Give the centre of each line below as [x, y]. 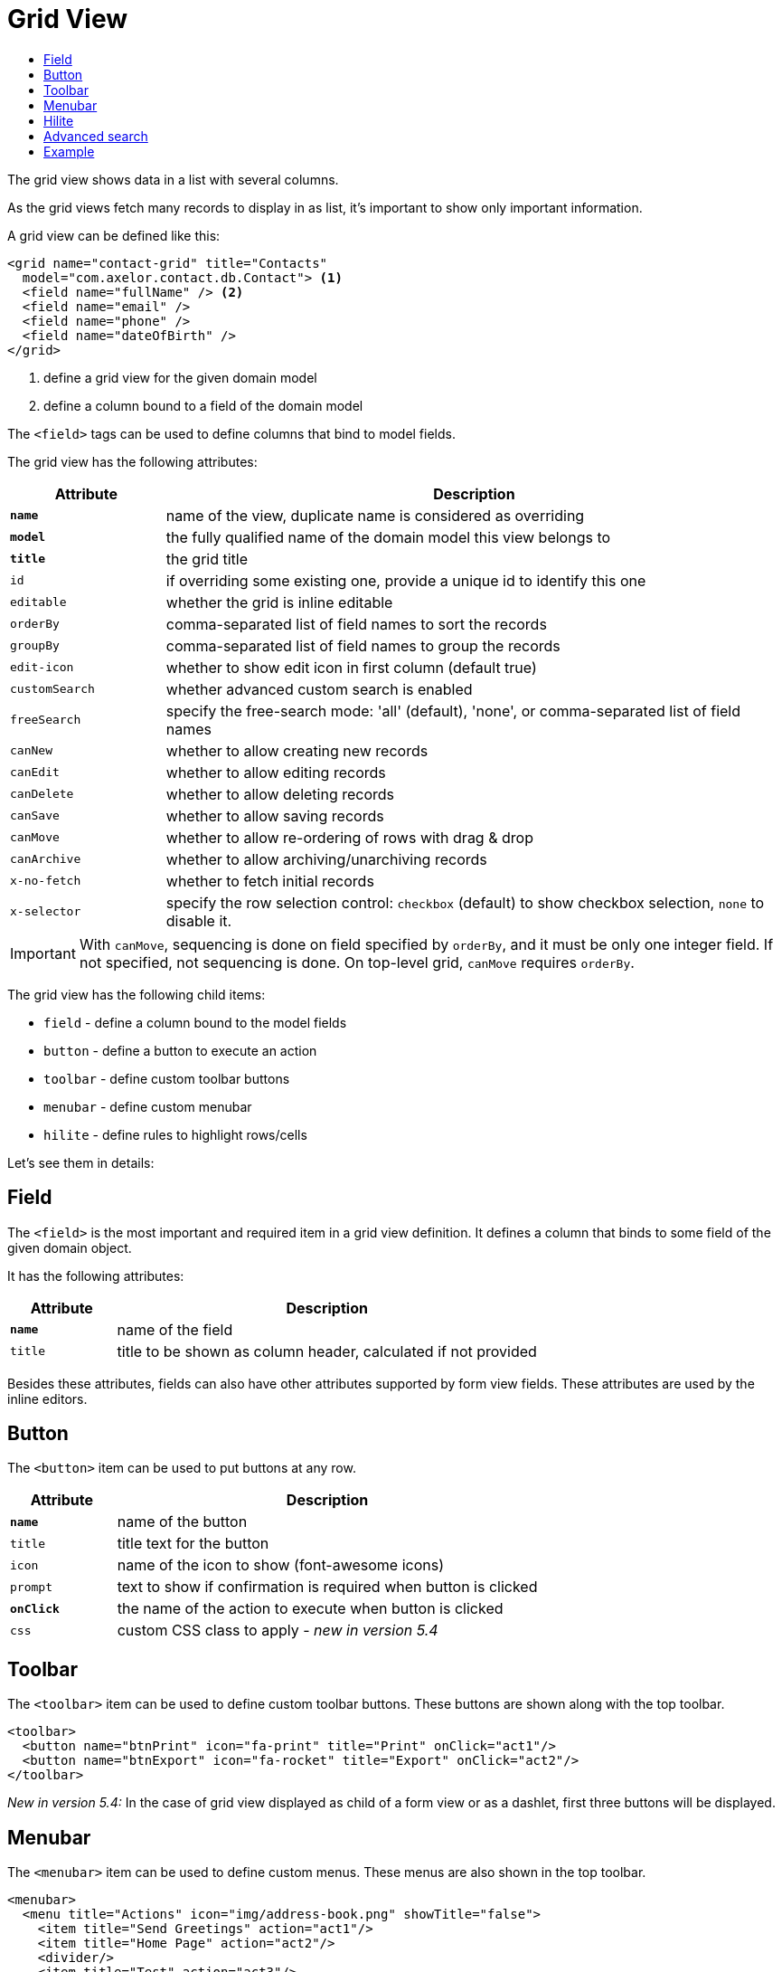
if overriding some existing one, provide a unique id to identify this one [406, 580]
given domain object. [70, 1247]
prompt [31, 1587]
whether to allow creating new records [297, 750]
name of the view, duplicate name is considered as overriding [375, 515]
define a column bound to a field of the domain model [203, 405]
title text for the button [193, 1544]
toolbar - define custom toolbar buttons [167, 1078]
